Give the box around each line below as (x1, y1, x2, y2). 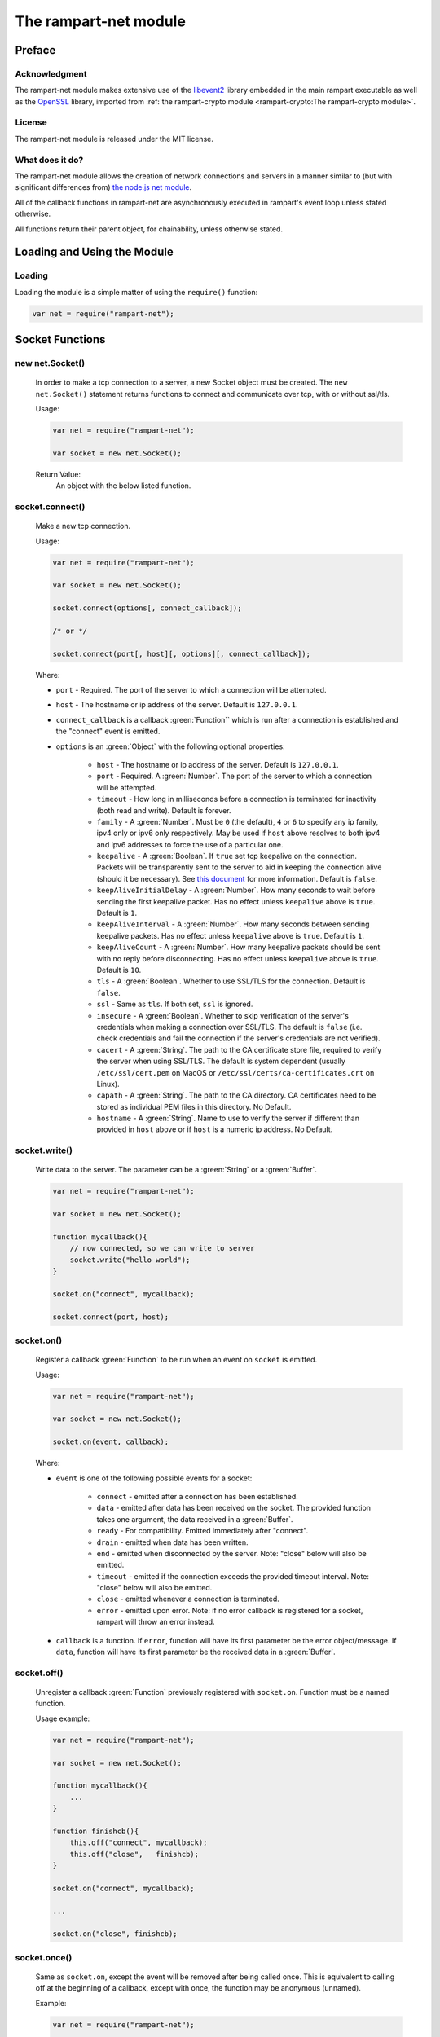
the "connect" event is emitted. (55, 726, 161, 737)
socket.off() (15, 1667, 64, 1678)
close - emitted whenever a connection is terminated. (96, 1594, 280, 1604)
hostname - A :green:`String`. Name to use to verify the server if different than (96, 1113, 360, 1124)
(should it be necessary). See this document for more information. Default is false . (96, 873, 378, 883)
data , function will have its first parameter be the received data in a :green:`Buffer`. (55, 1647, 336, 1657)
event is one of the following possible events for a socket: (55, 1473, 253, 1483)
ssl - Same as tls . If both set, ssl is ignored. (96, 999, 253, 1010)
